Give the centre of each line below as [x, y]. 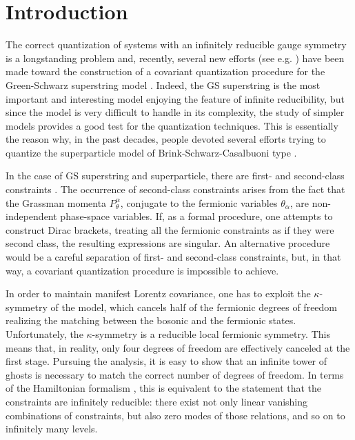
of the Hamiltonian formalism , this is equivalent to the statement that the [164, 388]
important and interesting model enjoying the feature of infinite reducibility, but [175, 98]
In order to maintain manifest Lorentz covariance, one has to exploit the [158, 293]
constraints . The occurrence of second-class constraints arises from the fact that [175, 189]
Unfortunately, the [44, 334]
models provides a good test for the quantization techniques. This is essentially [172, 125]
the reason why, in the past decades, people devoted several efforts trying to [166, 139]
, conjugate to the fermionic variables [199, 202]
